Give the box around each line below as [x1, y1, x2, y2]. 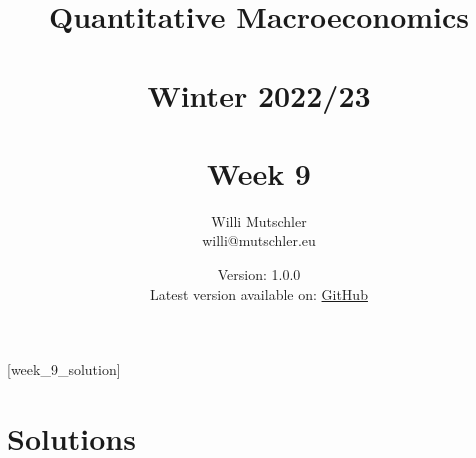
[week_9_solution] [7, 359, 121, 380]
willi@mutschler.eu [202, 230, 316, 251]
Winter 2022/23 [147, 74, 371, 115]
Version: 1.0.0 [217, 264, 301, 285]
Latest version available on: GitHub [150, 283, 368, 304]
